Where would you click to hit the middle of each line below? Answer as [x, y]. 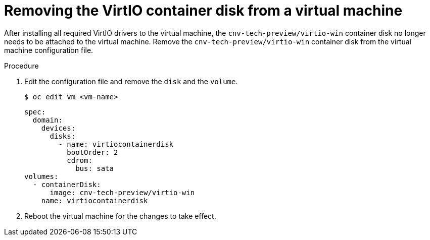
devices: [58, 128]
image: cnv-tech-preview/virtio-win [122, 192]
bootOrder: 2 [92, 152]
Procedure [21, 66]
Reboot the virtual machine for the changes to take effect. [120, 216]
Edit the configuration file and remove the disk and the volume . [131, 81]
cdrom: [80, 160]
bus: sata [95, 168]
